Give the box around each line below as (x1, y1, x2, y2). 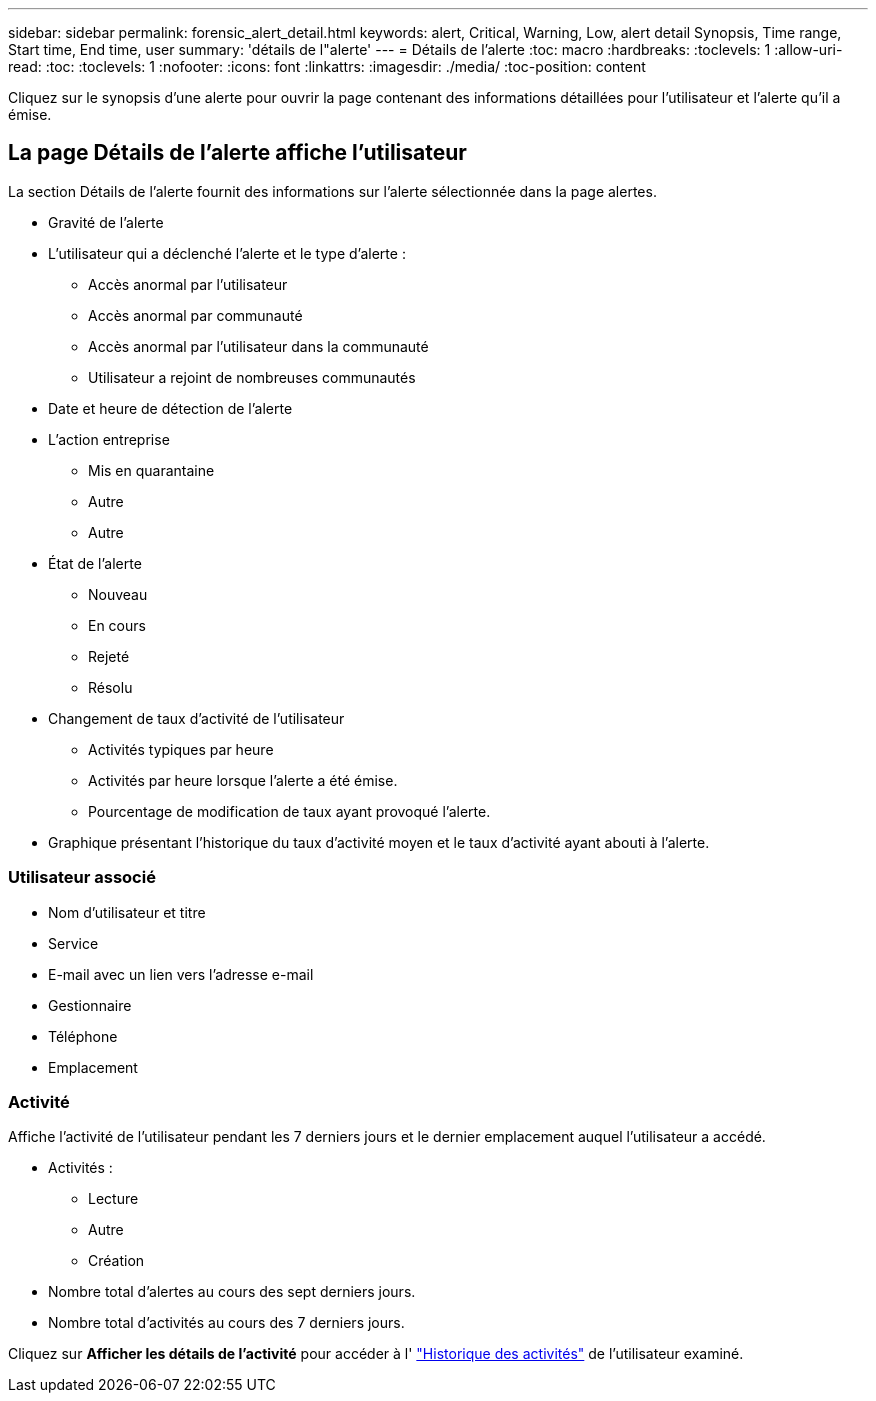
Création (88, 1252, 145, 1270)
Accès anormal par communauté (88, 306, 303, 324)
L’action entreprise (48, 430, 170, 448)
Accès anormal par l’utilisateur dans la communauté (88, 337, 429, 355)
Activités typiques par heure (88, 740, 274, 758)
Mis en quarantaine (88, 461, 215, 479)
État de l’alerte (48, 554, 142, 572)
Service (48, 934, 99, 952)
